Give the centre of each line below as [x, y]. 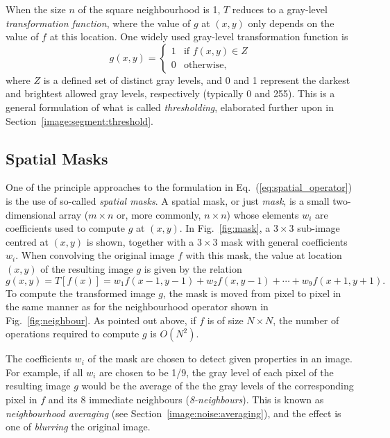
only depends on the [291, 23]
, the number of [306, 320]
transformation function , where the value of [98, 23]
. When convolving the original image [95, 255]
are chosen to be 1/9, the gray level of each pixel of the [217, 372]
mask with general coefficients [284, 241]
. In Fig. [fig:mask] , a [225, 228]
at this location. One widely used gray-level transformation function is [199, 36]
